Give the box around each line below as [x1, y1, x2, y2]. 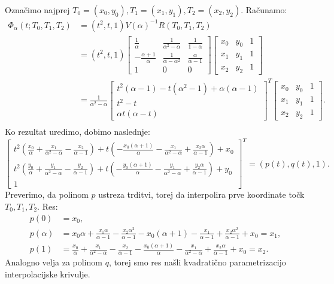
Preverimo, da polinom [5, 188, 89, 201]
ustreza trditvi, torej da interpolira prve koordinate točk [98, 188, 305, 201]
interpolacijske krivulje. [5, 267, 90, 280]
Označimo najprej [5, 4, 70, 16]
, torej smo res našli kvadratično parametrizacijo [108, 256, 286, 268]
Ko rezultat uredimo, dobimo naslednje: [5, 125, 150, 138]
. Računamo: [241, 4, 287, 16]
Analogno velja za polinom [5, 256, 102, 268]
